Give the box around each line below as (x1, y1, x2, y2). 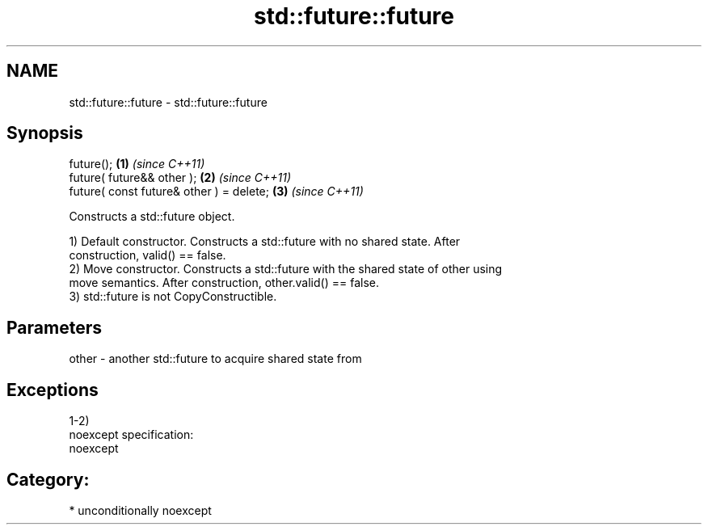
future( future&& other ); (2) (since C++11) (69, 171, 292, 185)
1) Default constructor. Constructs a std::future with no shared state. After (69, 234, 461, 249)
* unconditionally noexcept (69, 503, 212, 517)
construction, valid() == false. (69, 248, 226, 263)
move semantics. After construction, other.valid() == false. (69, 276, 379, 290)
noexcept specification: (69, 428, 194, 442)
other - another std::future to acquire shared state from (69, 352, 362, 366)
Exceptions (6, 379, 99, 400)
